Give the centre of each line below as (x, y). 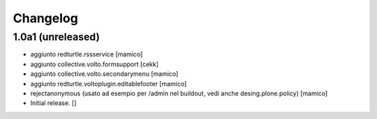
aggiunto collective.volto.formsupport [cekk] (95, 64)
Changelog (45, 18)
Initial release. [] (53, 103)
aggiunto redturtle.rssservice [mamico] (87, 54)
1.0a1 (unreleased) (57, 37)
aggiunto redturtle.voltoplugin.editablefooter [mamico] (109, 84)
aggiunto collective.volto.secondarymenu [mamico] (104, 74)
